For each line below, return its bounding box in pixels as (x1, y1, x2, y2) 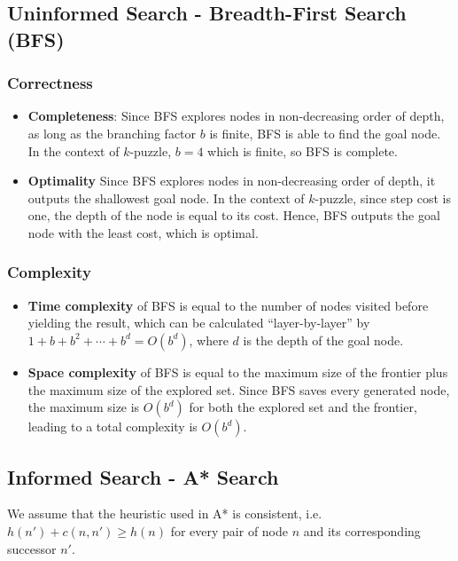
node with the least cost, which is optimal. (27, 223, 259, 241)
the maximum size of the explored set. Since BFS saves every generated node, (27, 380, 450, 399)
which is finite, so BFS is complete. (207, 141, 398, 160)
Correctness (7, 72, 93, 94)
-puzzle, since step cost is (314, 188, 451, 207)
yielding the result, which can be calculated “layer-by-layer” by (27, 313, 370, 332)
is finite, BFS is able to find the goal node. (209, 123, 441, 142)
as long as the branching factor (27, 123, 197, 142)
